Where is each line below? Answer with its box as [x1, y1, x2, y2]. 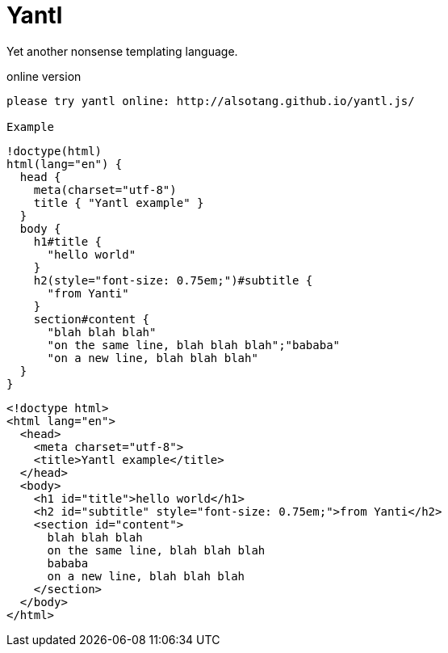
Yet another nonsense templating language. [6, 44, 238, 58]
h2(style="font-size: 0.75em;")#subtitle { [33, 273, 313, 287]
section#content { [33, 312, 150, 326]
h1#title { [33, 234, 103, 248]
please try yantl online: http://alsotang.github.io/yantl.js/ [6, 94, 415, 107]
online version [6, 69, 82, 83]
